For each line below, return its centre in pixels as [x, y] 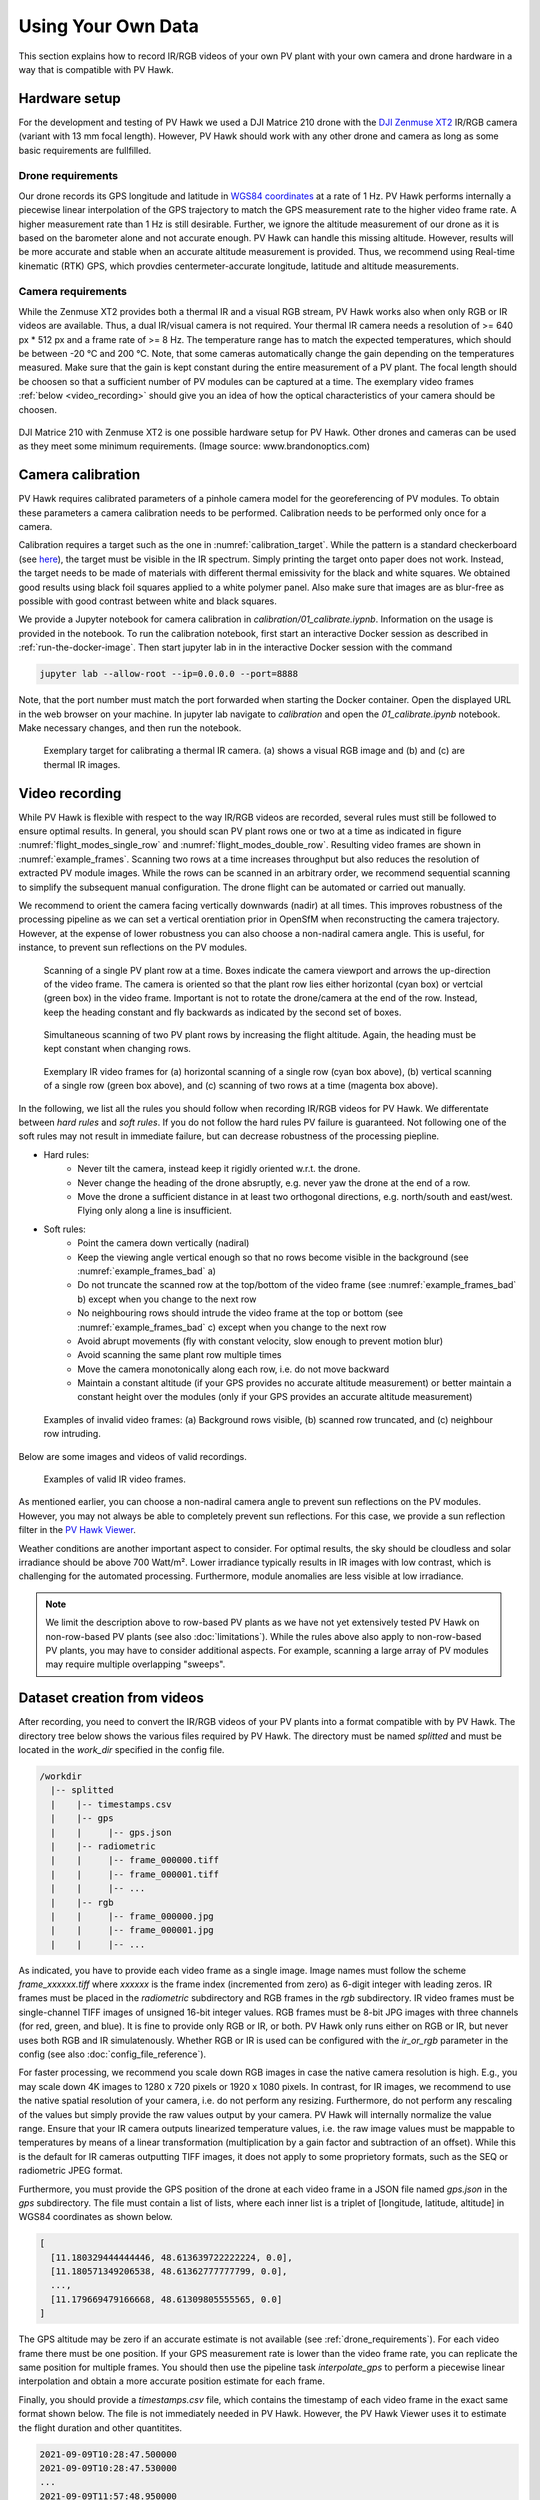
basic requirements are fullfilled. [85, 150]
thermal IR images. [82, 764]
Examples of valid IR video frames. [115, 1479]
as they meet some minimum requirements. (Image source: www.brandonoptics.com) [194, 446]
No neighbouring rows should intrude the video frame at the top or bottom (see [240, 1313]
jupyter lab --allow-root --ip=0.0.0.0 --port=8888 [169, 674]
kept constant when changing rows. [117, 1049]
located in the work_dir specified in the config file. [121, 1750]
